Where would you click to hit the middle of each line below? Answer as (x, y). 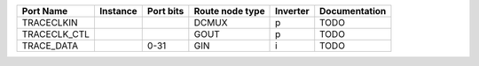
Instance (118, 11)
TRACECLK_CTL (56, 34)
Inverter (292, 11)
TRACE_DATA (50, 46)
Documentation (353, 11)
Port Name (45, 11)
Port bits (165, 11)
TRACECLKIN (50, 22)
